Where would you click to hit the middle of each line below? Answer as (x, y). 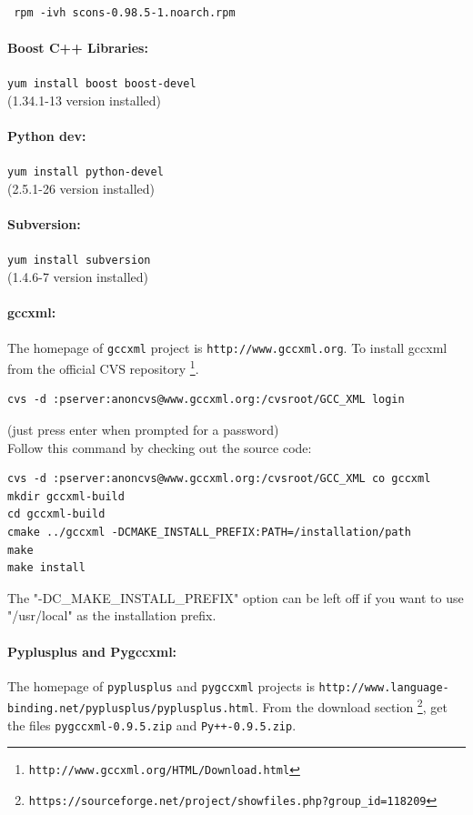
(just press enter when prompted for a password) (143, 430)
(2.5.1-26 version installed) (81, 189)
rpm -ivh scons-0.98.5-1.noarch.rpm (125, 13)
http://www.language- (384, 687)
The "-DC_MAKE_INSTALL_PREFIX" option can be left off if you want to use (236, 597)
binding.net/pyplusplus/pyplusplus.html (131, 709)
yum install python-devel (86, 172)
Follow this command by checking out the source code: (160, 447)
